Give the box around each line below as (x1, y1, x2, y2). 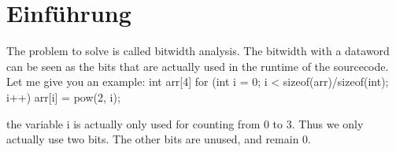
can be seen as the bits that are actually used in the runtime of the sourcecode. (6, 57, 389, 74)
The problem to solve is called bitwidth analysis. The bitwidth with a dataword (6, 43, 390, 59)
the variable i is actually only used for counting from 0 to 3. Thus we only (6, 115, 364, 132)
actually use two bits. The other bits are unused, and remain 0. (6, 131, 311, 147)
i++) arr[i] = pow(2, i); (6, 88, 120, 105)
